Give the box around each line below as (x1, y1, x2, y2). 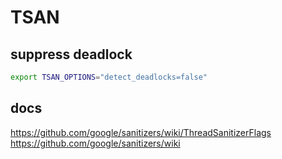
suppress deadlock (10, 46, 133, 63)
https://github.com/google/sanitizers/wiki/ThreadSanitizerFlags (10, 126, 272, 138)
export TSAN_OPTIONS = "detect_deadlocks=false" (10, 72, 208, 82)
